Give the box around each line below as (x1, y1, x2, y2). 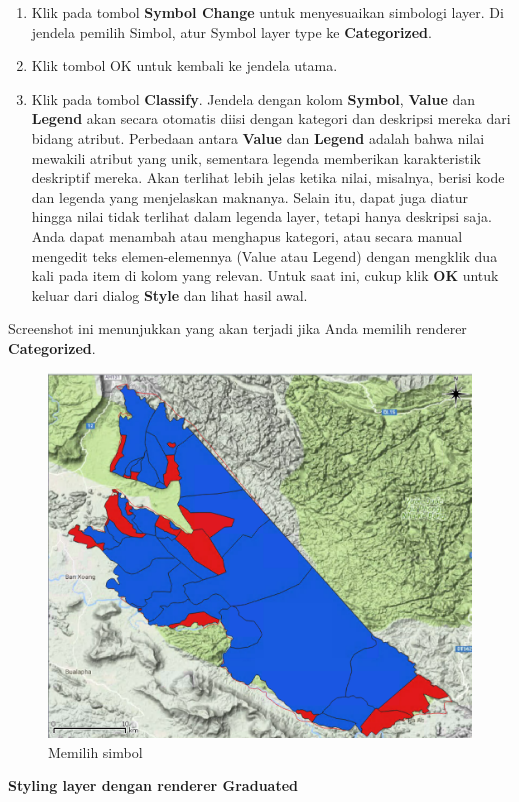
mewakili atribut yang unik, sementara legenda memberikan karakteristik (31, 147, 481, 168)
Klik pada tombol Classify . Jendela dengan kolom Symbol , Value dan (31, 88, 476, 109)
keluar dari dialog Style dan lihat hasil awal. (31, 284, 308, 305)
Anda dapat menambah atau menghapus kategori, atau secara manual (31, 225, 463, 246)
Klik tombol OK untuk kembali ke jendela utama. (31, 55, 338, 76)
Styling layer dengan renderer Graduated (8, 775, 298, 796)
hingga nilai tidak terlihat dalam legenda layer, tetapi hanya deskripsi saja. (31, 206, 492, 227)
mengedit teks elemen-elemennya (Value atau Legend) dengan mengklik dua (31, 245, 498, 266)
